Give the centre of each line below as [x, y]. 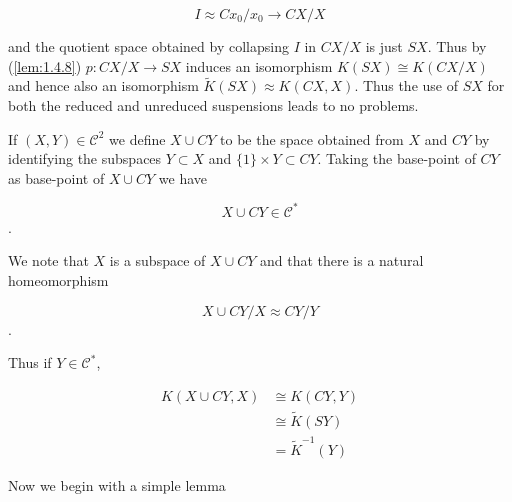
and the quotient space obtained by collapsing [148, 46]
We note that [48, 260]
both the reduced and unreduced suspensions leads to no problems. [213, 105]
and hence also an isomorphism [103, 85]
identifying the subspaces [85, 158]
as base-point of [56, 177]
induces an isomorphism [259, 65]
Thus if [30, 362]
